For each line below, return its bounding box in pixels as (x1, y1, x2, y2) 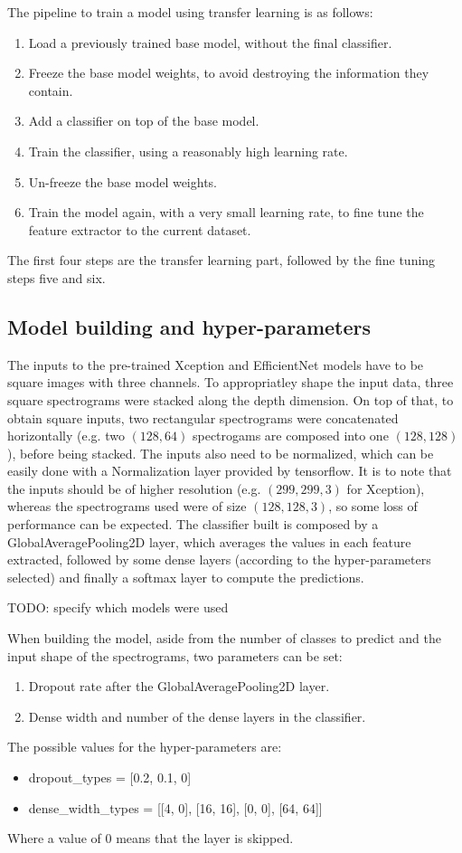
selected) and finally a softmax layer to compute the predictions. (7, 567, 364, 586)
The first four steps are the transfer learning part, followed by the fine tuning (7, 251, 436, 270)
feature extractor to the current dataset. (28, 220, 251, 239)
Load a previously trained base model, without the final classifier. (28, 33, 392, 52)
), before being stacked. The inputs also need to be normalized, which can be (7, 443, 434, 462)
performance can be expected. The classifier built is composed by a (7, 515, 379, 534)
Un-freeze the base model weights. (28, 172, 218, 191)
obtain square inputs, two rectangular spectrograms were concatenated (7, 408, 399, 427)
